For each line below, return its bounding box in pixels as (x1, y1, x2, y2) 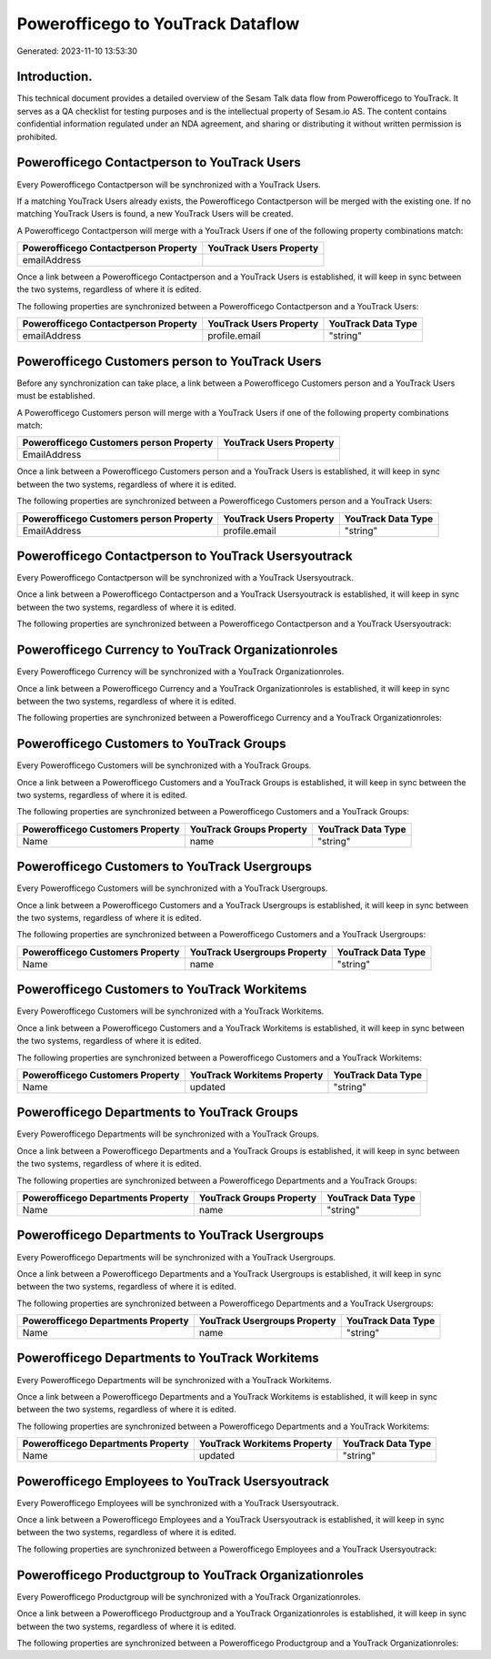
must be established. (16, 390, 95, 401)
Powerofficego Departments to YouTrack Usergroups (16, 1228, 325, 1243)
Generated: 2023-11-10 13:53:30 (16, 46, 138, 56)
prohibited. (16, 131, 58, 142)
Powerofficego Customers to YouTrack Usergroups (16, 859, 313, 875)
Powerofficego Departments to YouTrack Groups (16, 1105, 299, 1120)
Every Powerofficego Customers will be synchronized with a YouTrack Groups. (16, 760, 312, 771)
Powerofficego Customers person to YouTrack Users (16, 353, 322, 369)
